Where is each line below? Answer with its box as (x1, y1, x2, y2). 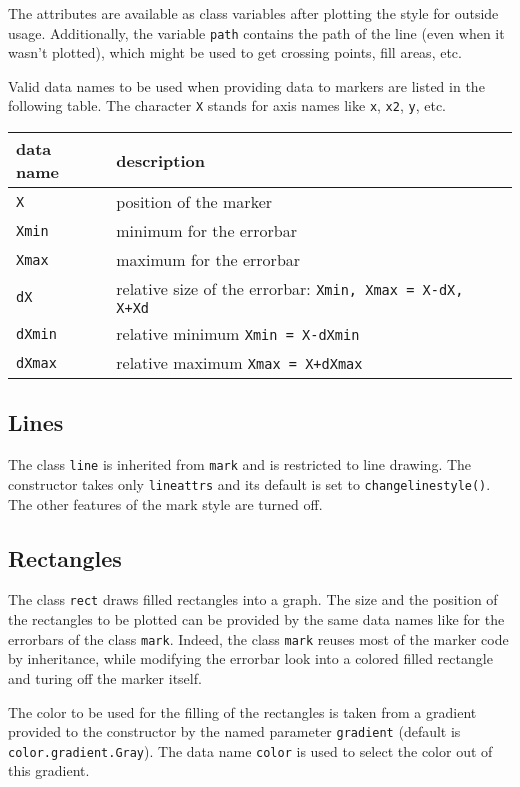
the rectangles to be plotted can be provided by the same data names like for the (8, 609, 505, 630)
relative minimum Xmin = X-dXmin (116, 322, 360, 346)
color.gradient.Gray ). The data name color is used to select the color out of (8, 740, 493, 761)
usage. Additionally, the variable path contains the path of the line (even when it (8, 22, 505, 43)
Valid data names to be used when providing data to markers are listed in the (8, 75, 485, 96)
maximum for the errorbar (116, 248, 301, 272)
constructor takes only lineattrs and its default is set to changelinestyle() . (8, 473, 491, 494)
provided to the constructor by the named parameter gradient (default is (8, 721, 461, 742)
